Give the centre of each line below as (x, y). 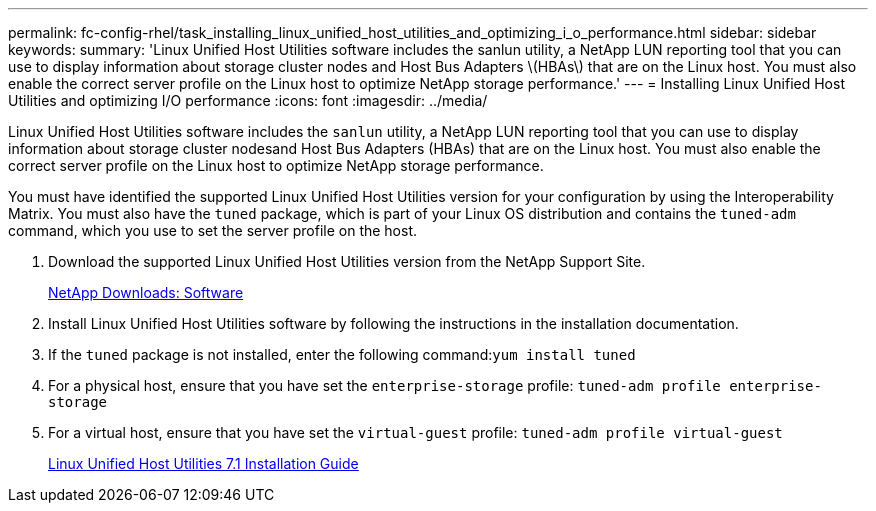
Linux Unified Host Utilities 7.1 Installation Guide (203, 463)
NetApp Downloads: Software (146, 292)
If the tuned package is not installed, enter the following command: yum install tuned (342, 354)
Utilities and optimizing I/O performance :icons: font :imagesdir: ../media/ (248, 100)
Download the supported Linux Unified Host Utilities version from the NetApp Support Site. (347, 261)
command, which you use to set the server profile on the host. (213, 230)
